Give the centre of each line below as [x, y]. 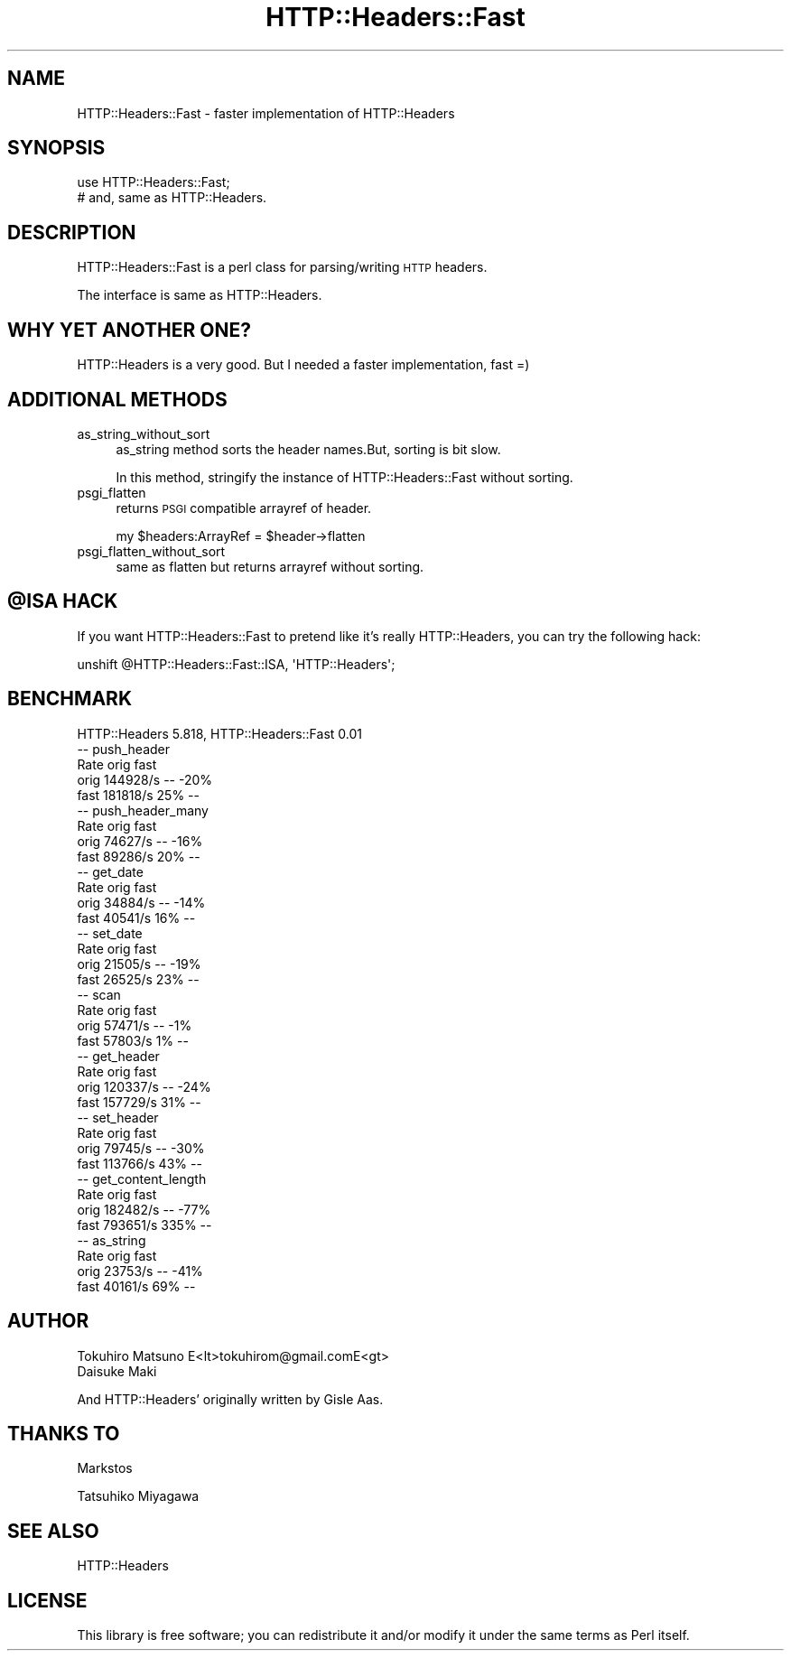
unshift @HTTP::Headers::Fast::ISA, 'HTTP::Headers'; [236, 664]
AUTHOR [48, 1321]
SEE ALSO [53, 1531]
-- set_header [118, 1117]
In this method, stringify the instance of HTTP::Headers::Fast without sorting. [344, 477]
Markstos [105, 1468]
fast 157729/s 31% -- [139, 1102]
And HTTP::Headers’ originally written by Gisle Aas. [230, 1399]
